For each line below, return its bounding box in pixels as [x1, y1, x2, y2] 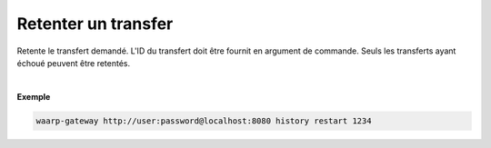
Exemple [16, 91, 51, 102]
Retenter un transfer [16, 14, 174, 34]
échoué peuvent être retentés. [16, 57, 131, 68]
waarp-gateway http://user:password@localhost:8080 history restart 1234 [35, 115, 372, 126]
